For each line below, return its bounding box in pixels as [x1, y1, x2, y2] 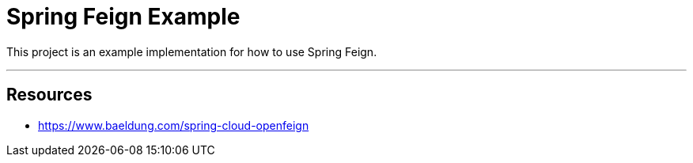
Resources [6, 85, 93, 105]
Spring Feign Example [6, 3, 240, 30]
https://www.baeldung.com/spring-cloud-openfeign [38, 118, 309, 132]
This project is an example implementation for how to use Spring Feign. [6, 44, 377, 59]
